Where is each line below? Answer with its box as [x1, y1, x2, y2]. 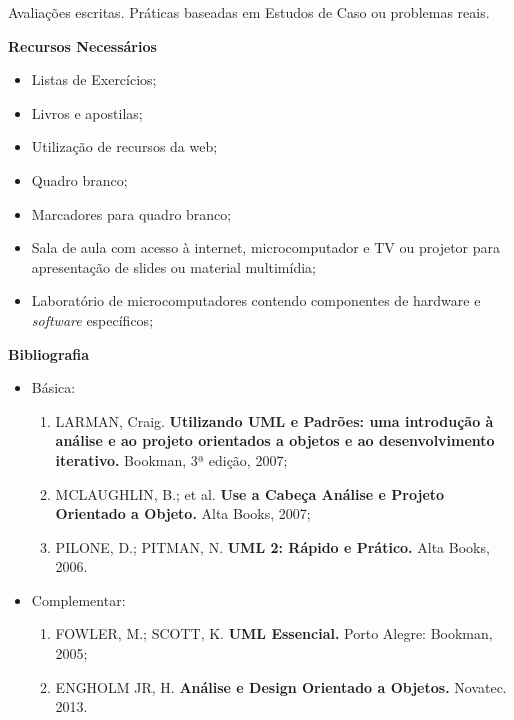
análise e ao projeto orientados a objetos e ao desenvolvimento [55, 430, 495, 451]
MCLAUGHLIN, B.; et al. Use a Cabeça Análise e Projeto [55, 483, 445, 504]
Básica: [31, 377, 76, 398]
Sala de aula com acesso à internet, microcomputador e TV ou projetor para [31, 237, 500, 258]
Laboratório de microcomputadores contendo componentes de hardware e [31, 290, 481, 311]
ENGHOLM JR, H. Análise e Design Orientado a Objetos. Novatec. [55, 676, 507, 697]
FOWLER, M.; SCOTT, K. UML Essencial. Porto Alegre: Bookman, [55, 623, 493, 644]
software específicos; [31, 309, 154, 330]
